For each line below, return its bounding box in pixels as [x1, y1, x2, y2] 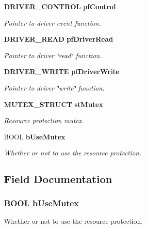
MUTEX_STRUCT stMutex [4, 99, 103, 109]
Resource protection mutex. [4, 115, 84, 125]
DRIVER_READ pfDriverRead [4, 34, 113, 44]
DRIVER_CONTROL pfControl [4, 1, 116, 11]
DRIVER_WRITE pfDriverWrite [4, 66, 120, 76]
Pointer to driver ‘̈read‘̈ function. [4, 50, 102, 60]
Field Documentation [4, 171, 113, 186]
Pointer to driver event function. [4, 17, 101, 28]
